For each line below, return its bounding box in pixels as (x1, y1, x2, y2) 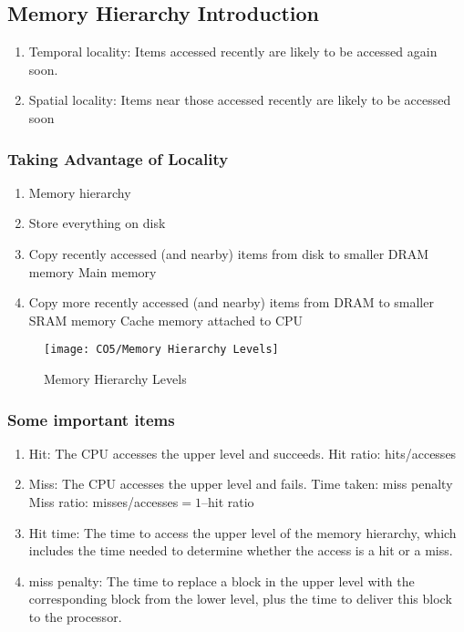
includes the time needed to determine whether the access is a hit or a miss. (28, 541, 453, 560)
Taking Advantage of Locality (7, 147, 229, 170)
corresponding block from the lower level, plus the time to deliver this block (28, 589, 452, 608)
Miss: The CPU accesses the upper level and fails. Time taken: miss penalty (28, 474, 453, 493)
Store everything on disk (28, 213, 166, 233)
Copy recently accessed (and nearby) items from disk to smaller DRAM (28, 243, 429, 263)
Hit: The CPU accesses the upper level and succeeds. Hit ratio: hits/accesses (28, 443, 457, 462)
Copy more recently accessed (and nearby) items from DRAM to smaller (28, 293, 434, 312)
